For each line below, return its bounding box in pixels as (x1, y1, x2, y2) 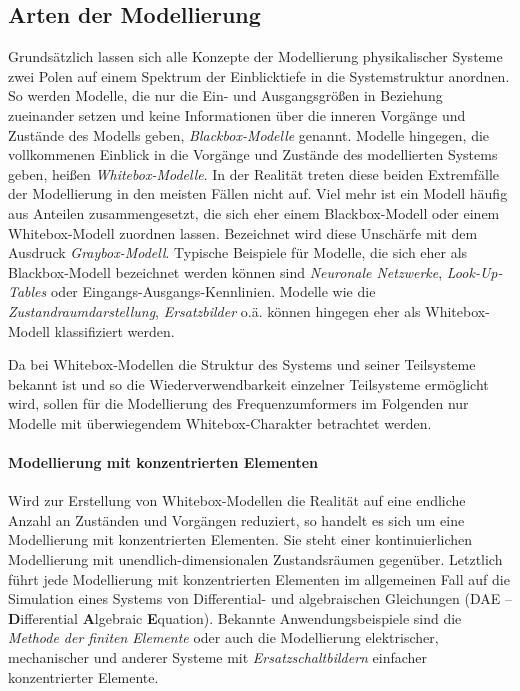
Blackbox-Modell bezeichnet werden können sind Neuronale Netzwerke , (8, 261, 443, 282)
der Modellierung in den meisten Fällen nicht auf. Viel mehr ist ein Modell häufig (8, 183, 508, 204)
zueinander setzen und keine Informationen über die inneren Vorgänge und (8, 104, 466, 125)
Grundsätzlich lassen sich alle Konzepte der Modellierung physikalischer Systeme (8, 46, 503, 67)
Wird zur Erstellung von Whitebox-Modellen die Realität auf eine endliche (8, 490, 466, 511)
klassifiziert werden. (54, 320, 175, 341)
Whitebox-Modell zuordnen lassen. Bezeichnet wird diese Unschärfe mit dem (8, 222, 478, 243)
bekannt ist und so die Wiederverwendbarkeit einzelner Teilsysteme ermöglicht (8, 373, 489, 394)
